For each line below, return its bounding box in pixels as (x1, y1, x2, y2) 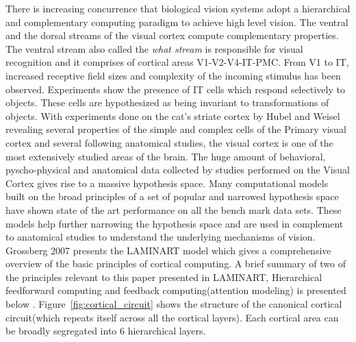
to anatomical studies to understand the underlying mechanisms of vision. (5, 230, 316, 244)
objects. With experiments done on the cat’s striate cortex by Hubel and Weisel (5, 108, 340, 123)
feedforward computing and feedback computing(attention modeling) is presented (5, 283, 346, 297)
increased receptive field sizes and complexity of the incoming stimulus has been (5, 68, 341, 82)
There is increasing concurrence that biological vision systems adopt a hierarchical (5, 1, 351, 15)
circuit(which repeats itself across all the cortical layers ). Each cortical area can (5, 310, 339, 324)
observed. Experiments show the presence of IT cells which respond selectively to (5, 82, 345, 96)
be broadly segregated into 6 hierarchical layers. (5, 323, 206, 338)
